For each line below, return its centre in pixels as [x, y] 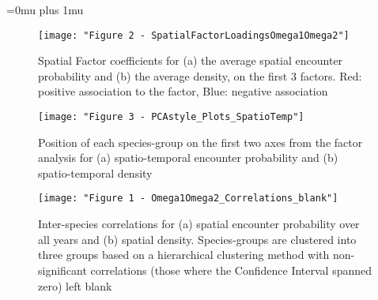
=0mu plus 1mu [45, 9]
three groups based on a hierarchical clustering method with [184, 255]
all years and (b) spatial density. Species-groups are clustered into [197, 239]
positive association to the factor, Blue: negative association [183, 91]
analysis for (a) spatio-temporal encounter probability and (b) [188, 157]
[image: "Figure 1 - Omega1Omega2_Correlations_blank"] [188, 199]
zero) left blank [75, 285]
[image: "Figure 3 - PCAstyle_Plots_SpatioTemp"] [171, 117]
